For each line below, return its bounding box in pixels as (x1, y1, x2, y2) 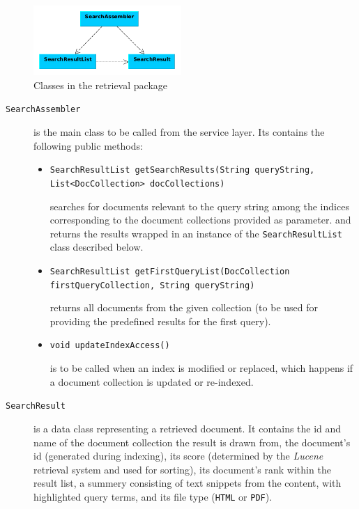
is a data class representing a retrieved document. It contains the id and (33, 421, 342, 435)
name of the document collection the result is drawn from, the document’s (33, 434, 351, 449)
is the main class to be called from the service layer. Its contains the (33, 125, 325, 139)
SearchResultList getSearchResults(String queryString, (49, 165, 315, 175)
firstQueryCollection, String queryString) (49, 280, 255, 290)
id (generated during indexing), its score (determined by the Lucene (33, 448, 323, 463)
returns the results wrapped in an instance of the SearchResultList (49, 226, 342, 240)
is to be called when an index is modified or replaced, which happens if (49, 361, 353, 375)
